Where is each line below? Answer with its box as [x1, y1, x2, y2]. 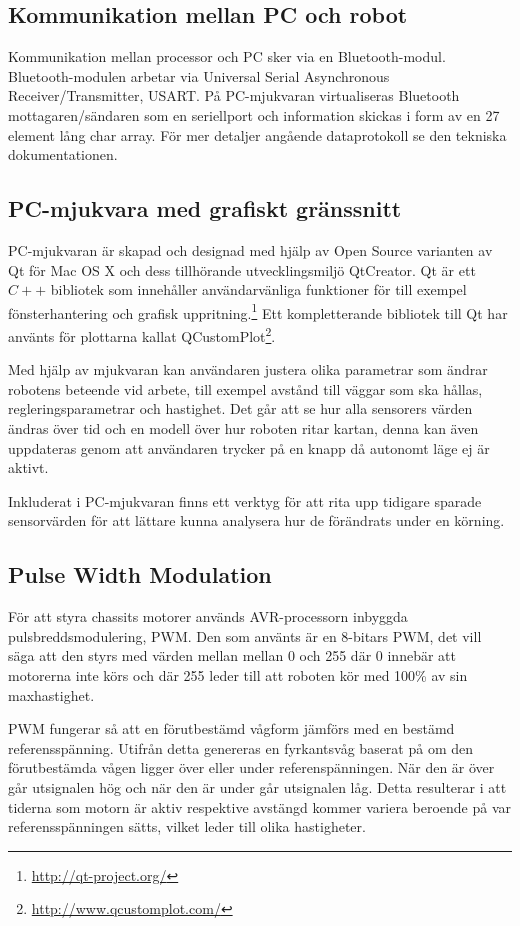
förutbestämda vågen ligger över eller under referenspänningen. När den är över [8, 757, 495, 778]
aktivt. [8, 457, 49, 478]
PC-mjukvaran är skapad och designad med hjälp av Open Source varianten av [8, 239, 493, 260]
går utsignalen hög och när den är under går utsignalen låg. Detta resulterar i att [8, 776, 507, 797]
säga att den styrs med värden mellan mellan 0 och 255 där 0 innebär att [8, 645, 456, 666]
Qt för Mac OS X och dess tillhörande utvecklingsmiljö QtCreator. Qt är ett [8, 259, 476, 280]
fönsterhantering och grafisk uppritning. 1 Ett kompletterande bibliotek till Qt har [8, 299, 508, 323]
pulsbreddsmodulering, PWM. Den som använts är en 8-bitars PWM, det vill [8, 625, 482, 646]
